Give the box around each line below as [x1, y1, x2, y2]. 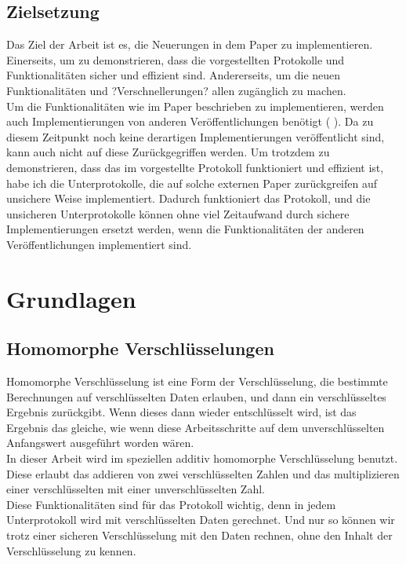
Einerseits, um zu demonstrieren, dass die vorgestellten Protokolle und [6, 51, 345, 68]
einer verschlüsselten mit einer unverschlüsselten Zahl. [6, 481, 265, 497]
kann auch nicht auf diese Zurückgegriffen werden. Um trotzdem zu [6, 144, 330, 160]
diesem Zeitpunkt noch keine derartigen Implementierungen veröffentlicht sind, [6, 128, 385, 145]
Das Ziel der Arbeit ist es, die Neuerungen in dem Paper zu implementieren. [6, 36, 373, 53]
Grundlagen [6, 282, 136, 314]
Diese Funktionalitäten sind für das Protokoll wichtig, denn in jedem [6, 496, 336, 512]
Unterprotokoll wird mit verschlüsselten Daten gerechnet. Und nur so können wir [6, 511, 395, 528]
